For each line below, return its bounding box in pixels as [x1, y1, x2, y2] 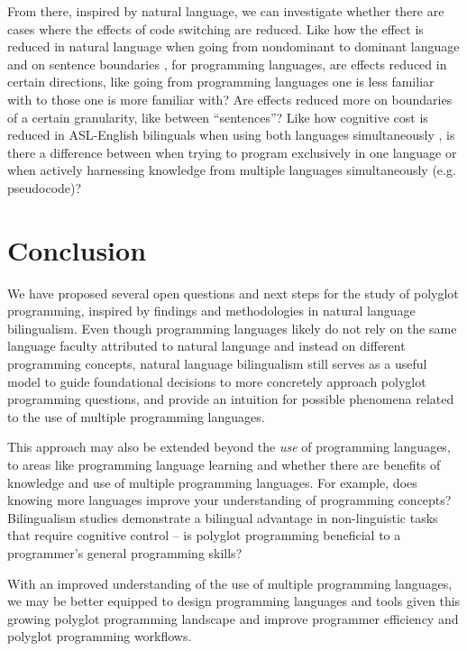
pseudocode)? [7, 178, 82, 197]
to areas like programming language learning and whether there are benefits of [7, 455, 441, 473]
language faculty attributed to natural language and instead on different [7, 336, 406, 355]
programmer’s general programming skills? [7, 543, 243, 562]
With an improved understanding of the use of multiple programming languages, [7, 573, 453, 592]
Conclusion [7, 231, 147, 268]
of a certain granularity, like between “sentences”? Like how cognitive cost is [7, 107, 428, 126]
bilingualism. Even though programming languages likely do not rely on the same [7, 318, 457, 337]
